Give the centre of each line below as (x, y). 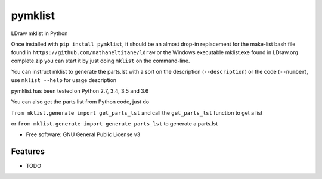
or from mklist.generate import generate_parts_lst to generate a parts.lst (114, 124)
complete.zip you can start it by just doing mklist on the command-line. (100, 61)
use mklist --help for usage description (64, 80)
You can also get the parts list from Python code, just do (80, 102)
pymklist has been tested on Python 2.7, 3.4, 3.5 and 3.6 (80, 91)
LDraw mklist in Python (39, 33)
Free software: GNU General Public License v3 (83, 134)
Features (28, 152)
